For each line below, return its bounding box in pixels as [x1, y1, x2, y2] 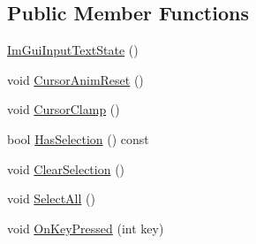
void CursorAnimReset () [7, 70, 144, 88]
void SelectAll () [7, 189, 95, 208]
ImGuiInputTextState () [7, 41, 139, 59]
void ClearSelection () [7, 159, 125, 178]
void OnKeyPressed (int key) [7, 218, 164, 237]
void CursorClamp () [7, 100, 120, 118]
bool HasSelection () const [7, 129, 149, 148]
